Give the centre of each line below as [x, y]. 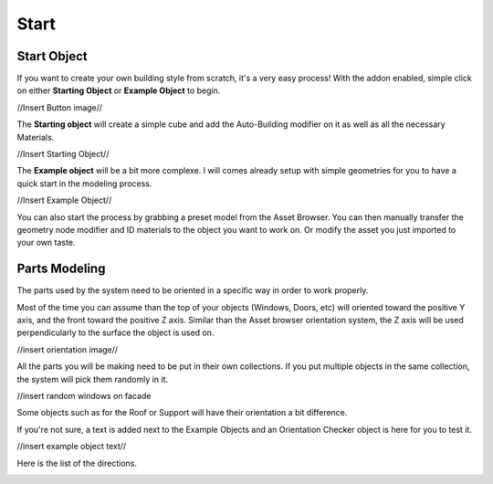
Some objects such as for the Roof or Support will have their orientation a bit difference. [182, 413]
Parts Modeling [61, 269]
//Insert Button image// [60, 107]
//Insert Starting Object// [63, 154]
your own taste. [46, 243]
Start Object [52, 56]
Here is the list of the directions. [77, 463]
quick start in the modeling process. [84, 184]
